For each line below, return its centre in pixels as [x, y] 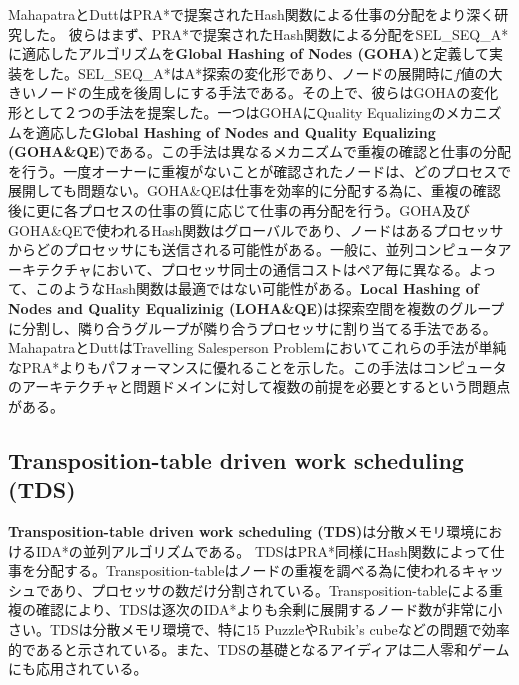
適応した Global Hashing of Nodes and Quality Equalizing [235, 131]
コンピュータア [462, 249]
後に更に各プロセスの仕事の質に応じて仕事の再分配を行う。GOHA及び [239, 209]
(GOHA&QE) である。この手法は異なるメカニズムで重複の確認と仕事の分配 [260, 151]
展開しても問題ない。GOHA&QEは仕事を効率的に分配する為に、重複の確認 [254, 190]
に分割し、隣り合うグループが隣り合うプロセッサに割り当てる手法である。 [252, 327]
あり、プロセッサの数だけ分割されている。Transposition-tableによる [269, 589]
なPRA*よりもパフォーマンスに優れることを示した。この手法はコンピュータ [257, 366]
